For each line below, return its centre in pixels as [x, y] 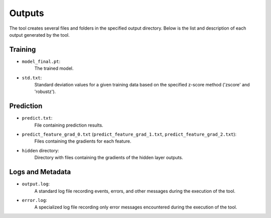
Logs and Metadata [40, 172]
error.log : [34, 200]
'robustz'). [45, 92]
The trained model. [54, 68]
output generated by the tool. [39, 35]
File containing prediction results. [69, 125]
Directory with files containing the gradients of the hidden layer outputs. [109, 158]
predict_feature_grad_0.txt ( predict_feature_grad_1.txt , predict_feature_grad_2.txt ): [129, 134]
